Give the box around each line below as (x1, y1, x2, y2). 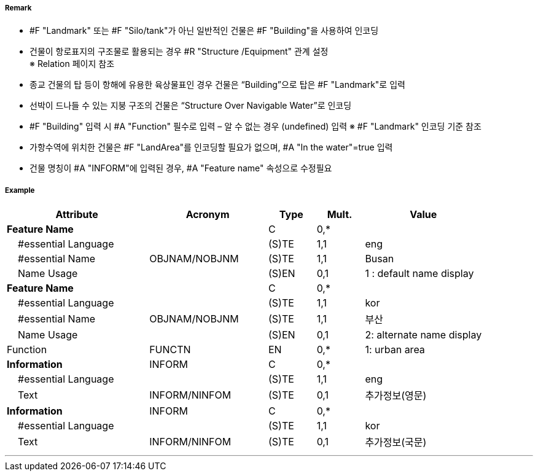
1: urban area (365, 343, 425, 356)
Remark (5, 4, 32, 12)
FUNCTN (149, 343, 191, 356)
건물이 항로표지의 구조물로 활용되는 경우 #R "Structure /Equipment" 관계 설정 (29, 46, 329, 57)
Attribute (55, 208, 98, 221)
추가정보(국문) (365, 436, 427, 449)
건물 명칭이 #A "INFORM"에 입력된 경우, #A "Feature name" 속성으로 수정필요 (29, 163, 332, 174)
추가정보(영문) (365, 389, 427, 402)
